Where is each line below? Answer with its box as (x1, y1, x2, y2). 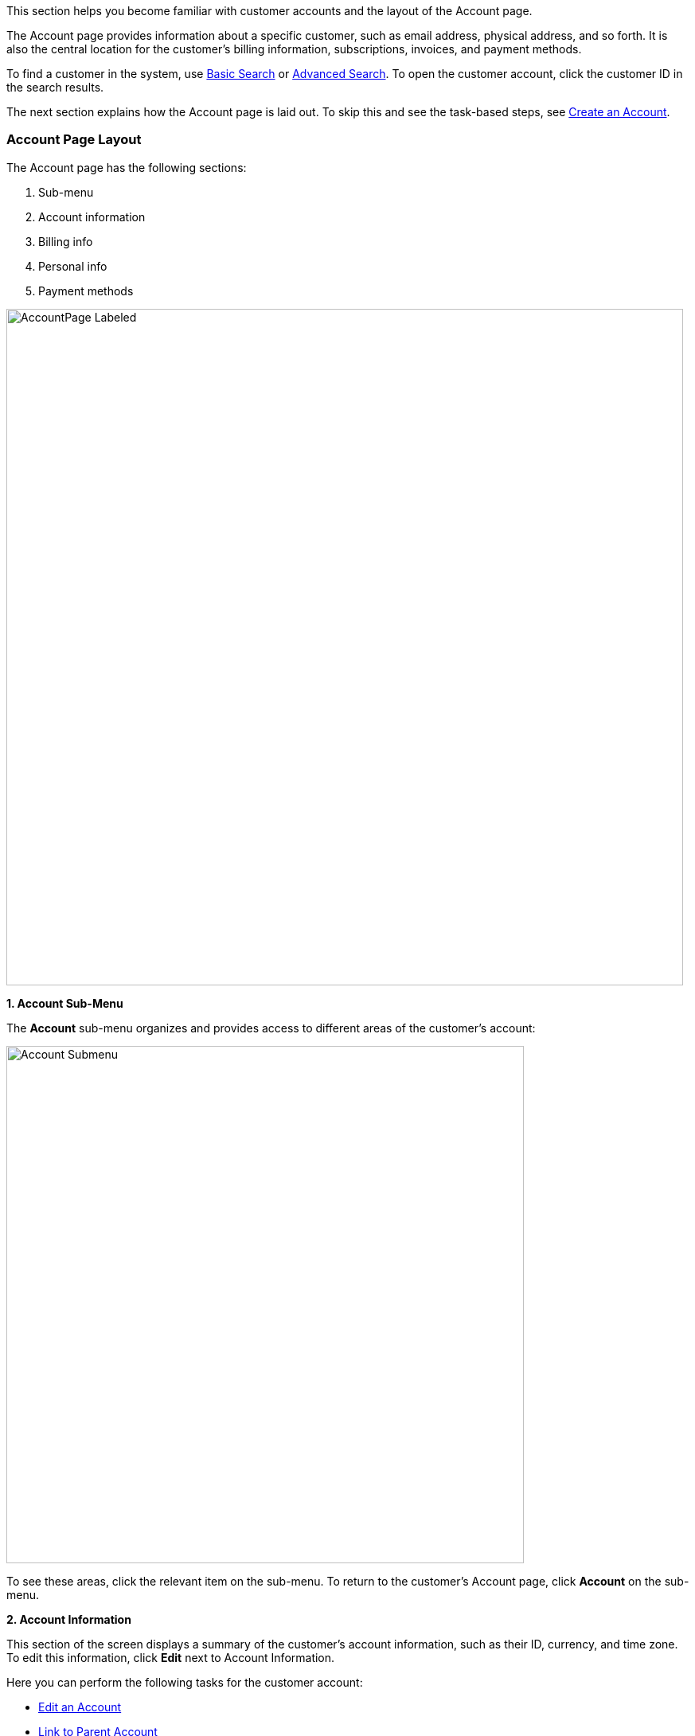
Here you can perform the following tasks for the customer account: (6, 1675, 363, 1689)
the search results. (6, 80, 104, 94)
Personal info (38, 259, 107, 273)
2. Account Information (6, 1612, 131, 1626)
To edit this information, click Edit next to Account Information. (6, 1650, 335, 1664)
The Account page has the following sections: (6, 160, 247, 174)
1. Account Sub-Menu (6, 996, 123, 1010)
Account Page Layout (6, 131, 142, 148)
